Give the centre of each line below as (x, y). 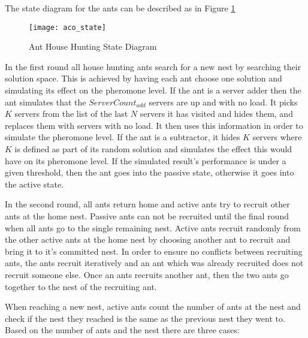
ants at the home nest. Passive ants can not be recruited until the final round (147, 215)
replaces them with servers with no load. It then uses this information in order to (154, 125)
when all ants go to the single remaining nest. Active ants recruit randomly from (153, 227)
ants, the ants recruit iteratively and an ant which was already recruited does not (154, 263)
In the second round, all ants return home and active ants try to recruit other (147, 204)
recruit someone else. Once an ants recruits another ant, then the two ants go (147, 274)
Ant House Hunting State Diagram (93, 46)
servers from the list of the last (71, 114)
